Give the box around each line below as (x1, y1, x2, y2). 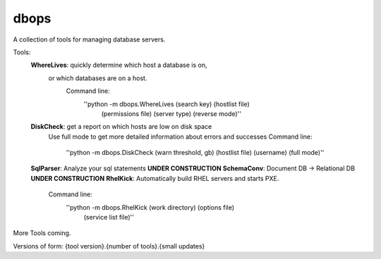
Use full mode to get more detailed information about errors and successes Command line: (48, 132, 313, 141)
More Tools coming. (13, 229, 71, 237)
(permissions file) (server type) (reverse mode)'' (101, 109, 241, 118)
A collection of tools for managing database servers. (13, 35, 166, 44)
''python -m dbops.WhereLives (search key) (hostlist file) (83, 99, 250, 108)
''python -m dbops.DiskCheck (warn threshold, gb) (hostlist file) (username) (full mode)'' (66, 149, 325, 157)
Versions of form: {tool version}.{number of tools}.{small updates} (13, 241, 205, 250)
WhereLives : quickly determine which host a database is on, (30, 61, 207, 70)
